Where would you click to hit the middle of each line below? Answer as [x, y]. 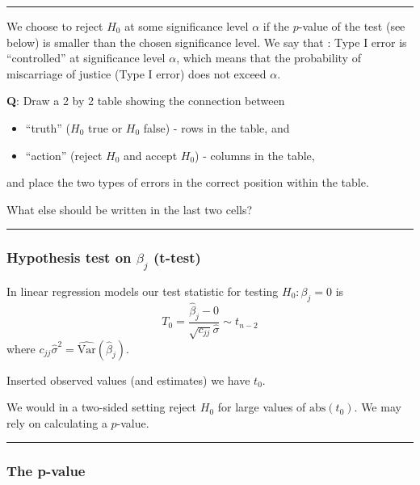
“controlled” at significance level [86, 58]
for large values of [262, 407]
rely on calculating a [57, 422]
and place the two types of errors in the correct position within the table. [188, 182]
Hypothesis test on [69, 257]
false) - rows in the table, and [216, 127]
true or [105, 127]
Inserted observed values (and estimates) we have [128, 380]
